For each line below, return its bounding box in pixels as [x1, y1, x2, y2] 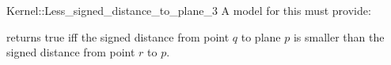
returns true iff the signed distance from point [6, 28, 230, 45]
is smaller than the [293, 28, 385, 45]
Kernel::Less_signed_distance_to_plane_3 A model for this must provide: [6, 2, 371, 18]
